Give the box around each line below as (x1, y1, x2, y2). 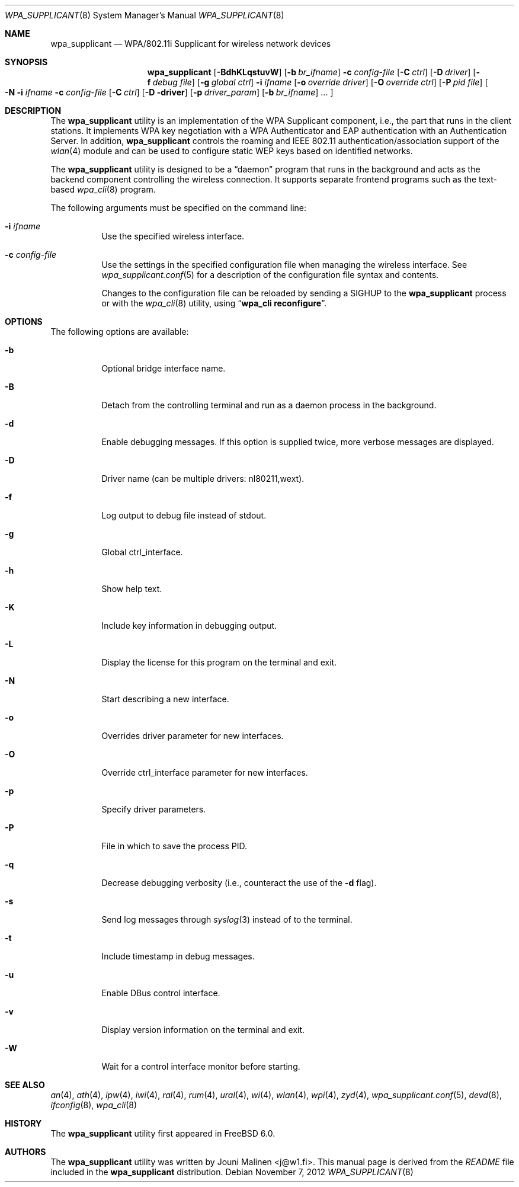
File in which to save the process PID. (101, 841, 248, 851)
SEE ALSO (5, 1080, 45, 1090)
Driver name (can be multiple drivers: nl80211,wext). (101, 473, 305, 484)
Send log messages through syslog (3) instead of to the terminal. (101, 914, 353, 924)
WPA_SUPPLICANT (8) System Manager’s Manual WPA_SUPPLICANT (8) (5, 10, 284, 20)
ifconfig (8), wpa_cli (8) (50, 1100, 137, 1110)
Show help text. (101, 584, 162, 594)
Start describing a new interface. (101, 694, 229, 704)
